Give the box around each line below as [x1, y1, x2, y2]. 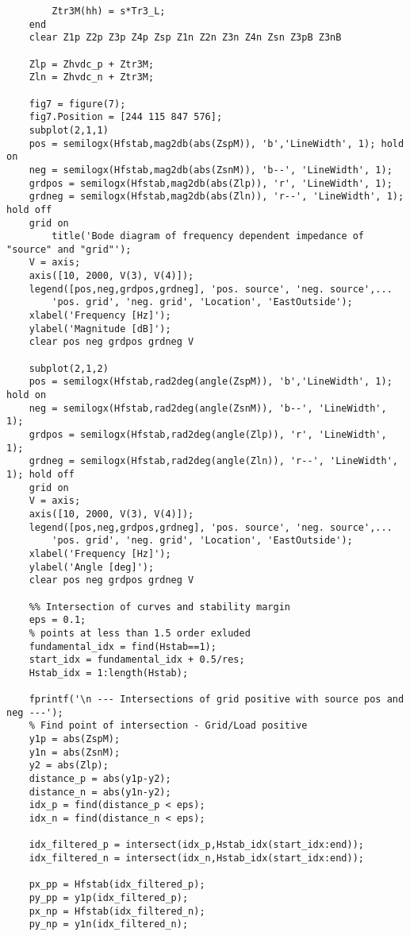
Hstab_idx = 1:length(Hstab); [29, 667, 189, 679]
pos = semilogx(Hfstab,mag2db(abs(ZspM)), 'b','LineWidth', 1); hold [29, 137, 404, 149]
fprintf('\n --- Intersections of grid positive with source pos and [29, 694, 404, 706]
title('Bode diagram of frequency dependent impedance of [52, 230, 365, 242]
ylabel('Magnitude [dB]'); [29, 323, 171, 335]
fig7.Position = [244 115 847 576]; [29, 111, 223, 123]
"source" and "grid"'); [6, 243, 132, 255]
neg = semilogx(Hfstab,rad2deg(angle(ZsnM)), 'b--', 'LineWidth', [29, 402, 387, 414]
